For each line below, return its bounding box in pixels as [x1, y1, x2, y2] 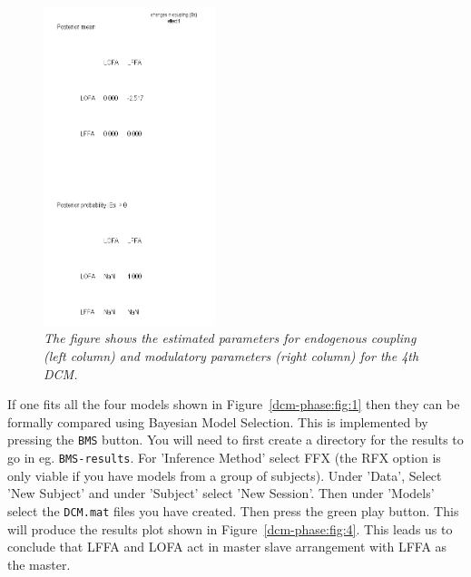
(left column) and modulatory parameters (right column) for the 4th [44, 347, 419, 366]
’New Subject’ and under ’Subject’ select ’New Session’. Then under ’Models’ [7, 484, 435, 503]
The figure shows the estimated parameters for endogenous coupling [44, 328, 417, 347]
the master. [7, 554, 71, 573]
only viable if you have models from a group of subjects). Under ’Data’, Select [7, 465, 442, 484]
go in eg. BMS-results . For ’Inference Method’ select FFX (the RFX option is [7, 448, 441, 467]
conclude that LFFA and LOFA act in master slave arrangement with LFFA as [7, 537, 447, 556]
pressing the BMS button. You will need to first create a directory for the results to [7, 430, 464, 449]
